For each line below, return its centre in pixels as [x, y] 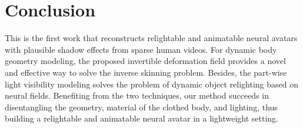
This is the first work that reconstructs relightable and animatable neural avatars [151, 38]
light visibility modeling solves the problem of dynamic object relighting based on [151, 84]
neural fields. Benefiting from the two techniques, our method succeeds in [137, 95]
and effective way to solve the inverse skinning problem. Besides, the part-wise [146, 72]
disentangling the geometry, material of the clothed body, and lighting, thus [141, 107]
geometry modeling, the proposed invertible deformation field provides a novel [145, 61]
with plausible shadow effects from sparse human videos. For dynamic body [141, 49]
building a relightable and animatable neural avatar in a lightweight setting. [141, 118]
